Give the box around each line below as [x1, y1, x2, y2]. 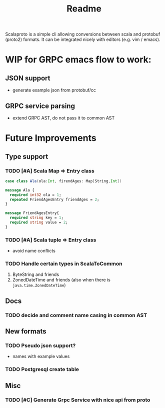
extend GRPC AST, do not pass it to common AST [12, 115, 115, 120]
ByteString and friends [12, 271, 59, 277]
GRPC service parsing [5, 101, 75, 110]
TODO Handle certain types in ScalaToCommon [5, 260, 122, 267]
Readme [66, 3, 101, 14]
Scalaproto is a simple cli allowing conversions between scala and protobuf [5, 31, 160, 37]
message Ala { [5, 187, 35, 192]
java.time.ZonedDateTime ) [12, 282, 66, 288]
